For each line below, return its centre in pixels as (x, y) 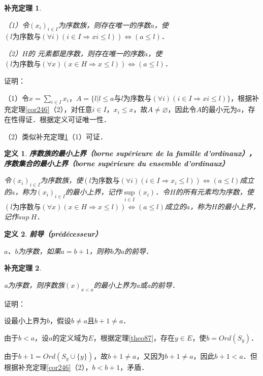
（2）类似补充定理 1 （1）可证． (56, 136)
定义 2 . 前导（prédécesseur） (53, 233)
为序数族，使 (62, 180)
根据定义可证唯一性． (75, 119)
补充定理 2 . (23, 268)
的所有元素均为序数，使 (215, 192)
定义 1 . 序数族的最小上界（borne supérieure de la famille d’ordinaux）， (130, 153)
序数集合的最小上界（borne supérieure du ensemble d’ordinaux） (117, 163)
